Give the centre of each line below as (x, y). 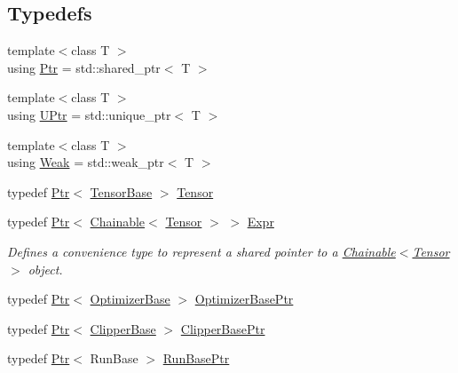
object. (45, 269)
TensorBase (121, 191)
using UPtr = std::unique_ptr (89, 114)
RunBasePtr (196, 358)
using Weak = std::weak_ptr (86, 162)
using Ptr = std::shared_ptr (84, 67)
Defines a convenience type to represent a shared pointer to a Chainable (201, 251)
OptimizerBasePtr (244, 299)
